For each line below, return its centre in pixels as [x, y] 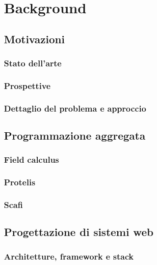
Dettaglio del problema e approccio [75, 108]
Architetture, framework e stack [69, 256]
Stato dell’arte [33, 63]
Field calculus [32, 160]
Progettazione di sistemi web [79, 232]
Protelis [20, 182]
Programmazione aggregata [75, 135]
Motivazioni [34, 39]
